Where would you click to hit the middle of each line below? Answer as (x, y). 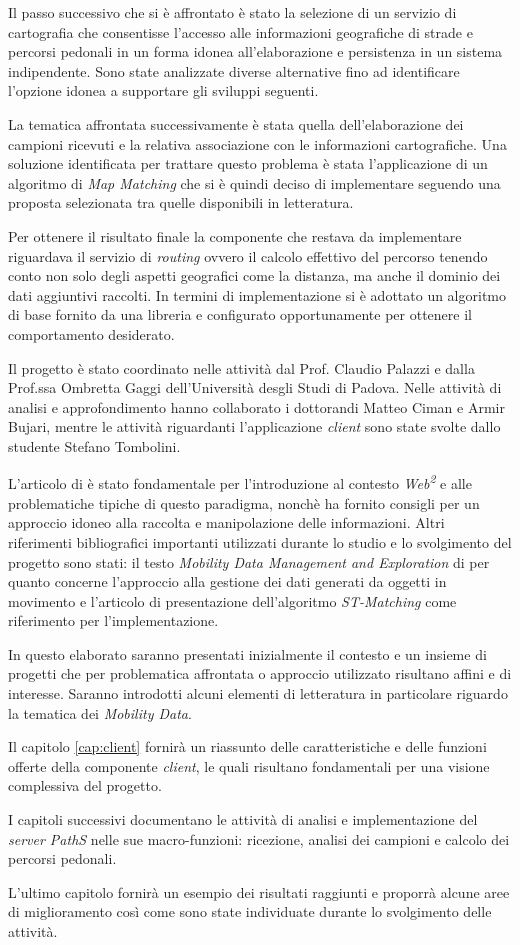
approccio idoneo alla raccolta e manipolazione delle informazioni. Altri (226, 522)
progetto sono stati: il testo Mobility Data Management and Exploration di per (249, 561)
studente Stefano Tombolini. (94, 445)
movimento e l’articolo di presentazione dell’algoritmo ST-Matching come (232, 600)
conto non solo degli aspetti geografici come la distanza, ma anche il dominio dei (254, 275)
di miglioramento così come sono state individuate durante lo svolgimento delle (250, 911)
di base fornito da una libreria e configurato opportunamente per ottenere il (240, 314)
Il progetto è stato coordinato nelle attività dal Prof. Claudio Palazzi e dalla (241, 367)
